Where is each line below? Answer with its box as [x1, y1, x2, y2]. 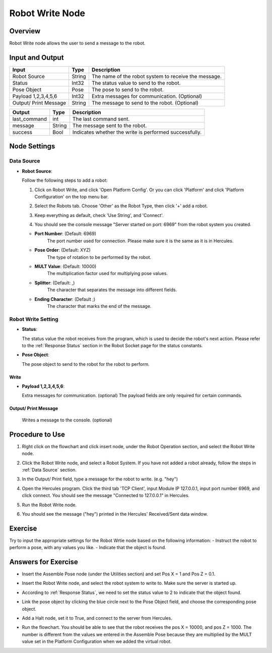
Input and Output [9, 53, 64, 62]
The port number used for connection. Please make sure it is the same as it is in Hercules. [47, 238, 234, 244]
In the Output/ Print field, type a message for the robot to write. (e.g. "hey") [22, 476, 178, 482]
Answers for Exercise [9, 558, 78, 566]
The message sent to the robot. [72, 122, 147, 129]
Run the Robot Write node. [22, 502, 77, 508]
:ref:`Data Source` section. [22, 467, 77, 473]
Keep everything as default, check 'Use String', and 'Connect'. [34, 212, 164, 218]
